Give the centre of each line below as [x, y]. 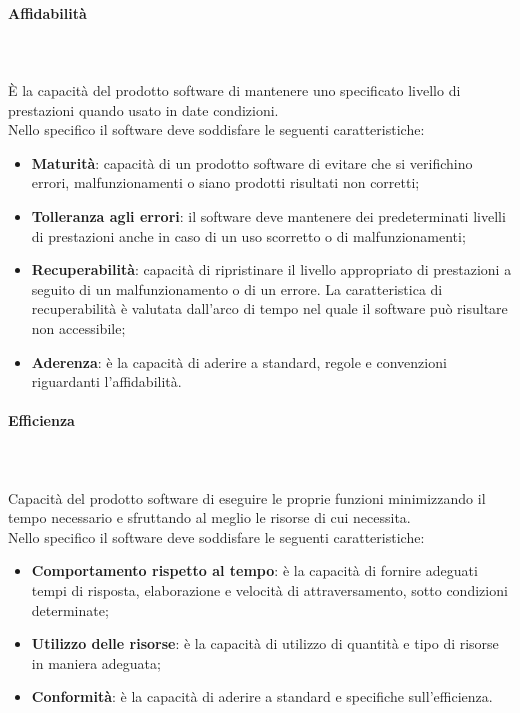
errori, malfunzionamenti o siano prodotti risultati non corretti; [225, 182]
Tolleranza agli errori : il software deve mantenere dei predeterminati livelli [268, 215]
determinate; [70, 609]
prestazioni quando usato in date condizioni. [143, 109]
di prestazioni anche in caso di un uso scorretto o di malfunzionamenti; [248, 235]
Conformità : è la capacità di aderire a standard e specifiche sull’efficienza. [262, 696]
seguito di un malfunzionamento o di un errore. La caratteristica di [237, 288]
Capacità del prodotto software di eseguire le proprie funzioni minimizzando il [247, 497]
